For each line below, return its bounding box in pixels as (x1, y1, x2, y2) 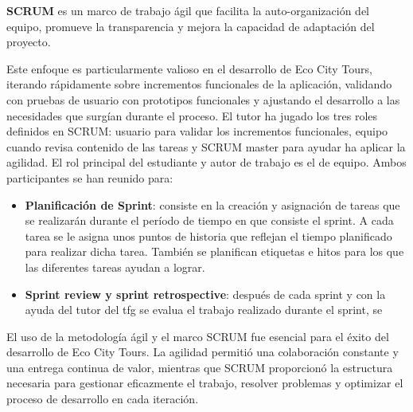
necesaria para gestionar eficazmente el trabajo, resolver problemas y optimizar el (6, 375, 403, 391)
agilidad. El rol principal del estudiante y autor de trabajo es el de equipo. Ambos (6, 154, 407, 171)
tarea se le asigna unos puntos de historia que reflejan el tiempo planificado (25, 227, 392, 244)
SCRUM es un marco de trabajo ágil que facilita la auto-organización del (6, 2, 369, 18)
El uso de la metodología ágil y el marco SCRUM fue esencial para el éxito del (6, 328, 389, 344)
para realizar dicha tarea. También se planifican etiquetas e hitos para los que (25, 243, 404, 260)
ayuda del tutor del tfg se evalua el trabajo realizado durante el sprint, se (25, 301, 383, 318)
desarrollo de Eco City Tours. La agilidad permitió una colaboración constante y (6, 343, 399, 360)
